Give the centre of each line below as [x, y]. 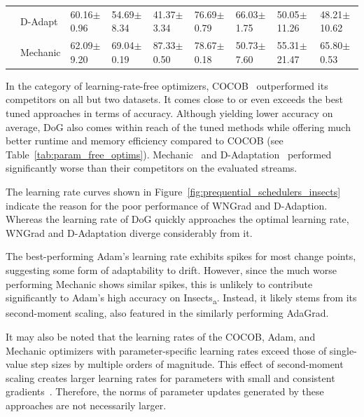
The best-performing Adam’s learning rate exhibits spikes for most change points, [181, 256]
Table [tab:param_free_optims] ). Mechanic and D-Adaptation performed [169, 154]
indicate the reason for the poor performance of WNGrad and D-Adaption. [167, 205]
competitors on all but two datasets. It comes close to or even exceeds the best [174, 99]
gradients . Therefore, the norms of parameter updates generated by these [165, 391]
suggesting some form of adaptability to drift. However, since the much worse [171, 270]
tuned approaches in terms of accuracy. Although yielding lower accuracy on [169, 113]
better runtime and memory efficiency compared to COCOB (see [145, 141]
